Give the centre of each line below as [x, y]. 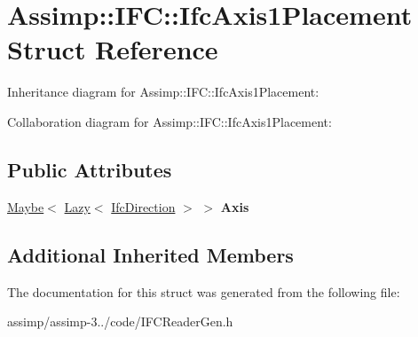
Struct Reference [113, 49]
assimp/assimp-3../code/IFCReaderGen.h [120, 321]
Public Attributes [90, 169]
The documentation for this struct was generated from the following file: [204, 291]
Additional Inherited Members [150, 254]
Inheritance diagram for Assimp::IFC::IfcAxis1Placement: [163, 92]
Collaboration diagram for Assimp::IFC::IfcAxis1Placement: [170, 121]
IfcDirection [143, 206]
